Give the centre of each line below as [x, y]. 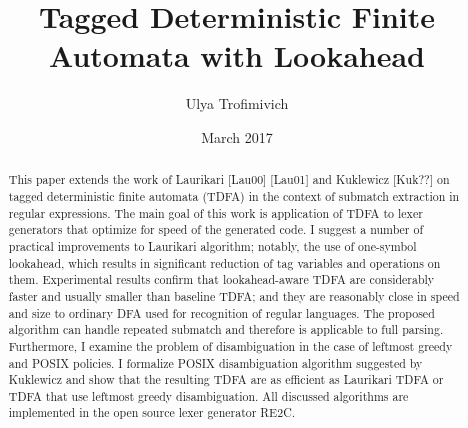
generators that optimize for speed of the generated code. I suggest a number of [216, 229]
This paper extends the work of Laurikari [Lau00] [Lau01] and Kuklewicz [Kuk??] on [229, 179]
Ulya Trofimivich [237, 103]
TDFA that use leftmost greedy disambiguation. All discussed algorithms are [208, 395]
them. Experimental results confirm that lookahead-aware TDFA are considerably [221, 279]
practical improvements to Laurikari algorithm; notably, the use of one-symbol [212, 245]
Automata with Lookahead [237, 55]
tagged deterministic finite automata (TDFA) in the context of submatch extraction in [234, 195]
